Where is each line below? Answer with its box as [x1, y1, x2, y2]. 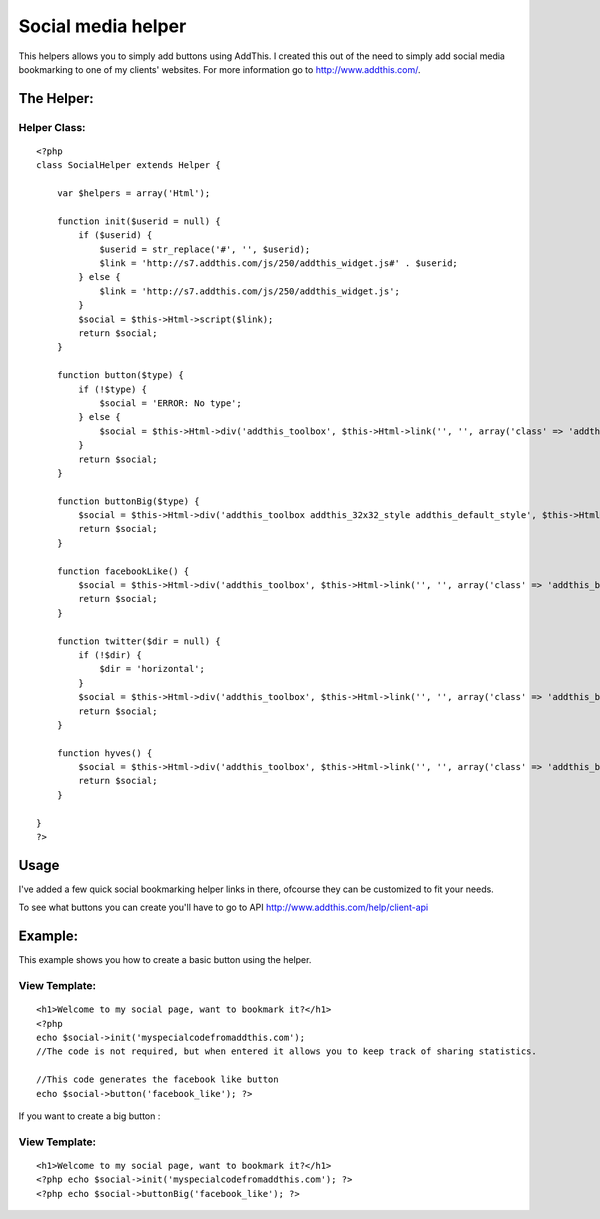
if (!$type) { [78, 383, 148, 395]
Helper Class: [18, 120, 86, 134]
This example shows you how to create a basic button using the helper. [18, 954, 312, 966]
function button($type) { [56, 370, 185, 381]
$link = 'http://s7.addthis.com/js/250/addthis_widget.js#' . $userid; [99, 258, 459, 269]
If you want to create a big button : [18, 1110, 161, 1122]
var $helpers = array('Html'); [56, 188, 211, 199]
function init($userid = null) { [56, 215, 222, 227]
